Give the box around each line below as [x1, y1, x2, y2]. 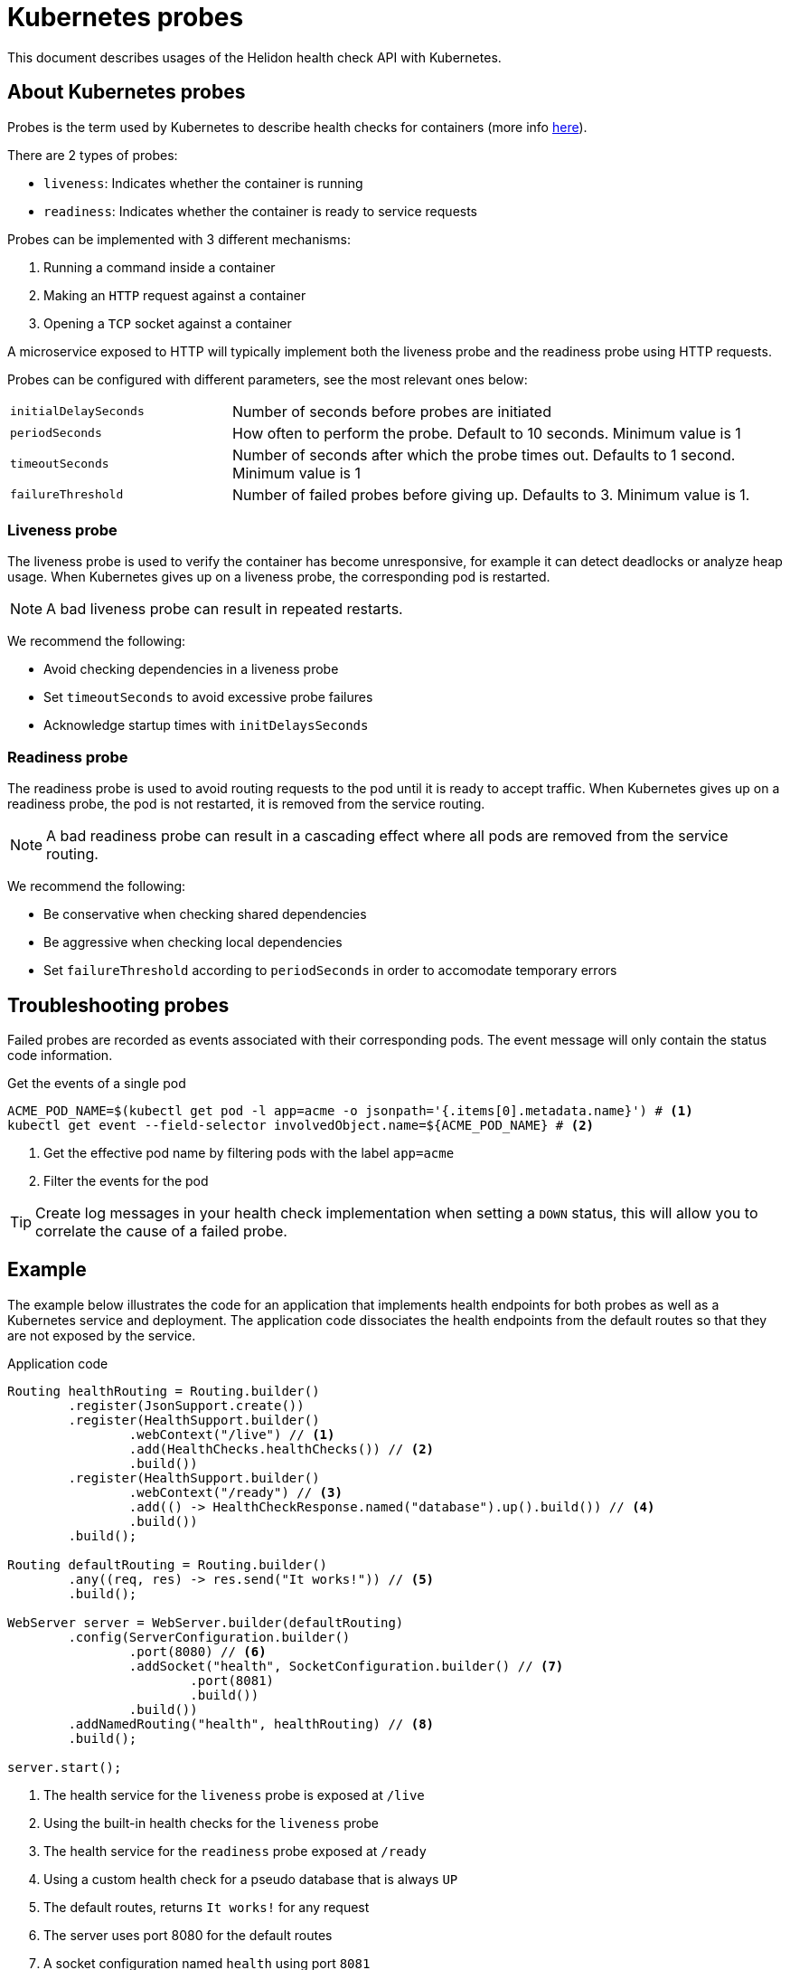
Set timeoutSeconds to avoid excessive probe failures [43, 689, 373, 706]
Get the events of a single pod [7, 1075, 186, 1091]
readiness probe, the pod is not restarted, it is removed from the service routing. [7, 796, 485, 812]
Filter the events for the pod [43, 1172, 209, 1189]
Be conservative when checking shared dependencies [43, 906, 367, 923]
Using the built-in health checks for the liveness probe [43, 1814, 379, 1831]
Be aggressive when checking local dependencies [43, 934, 343, 951]
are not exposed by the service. [7, 1327, 196, 1343]
